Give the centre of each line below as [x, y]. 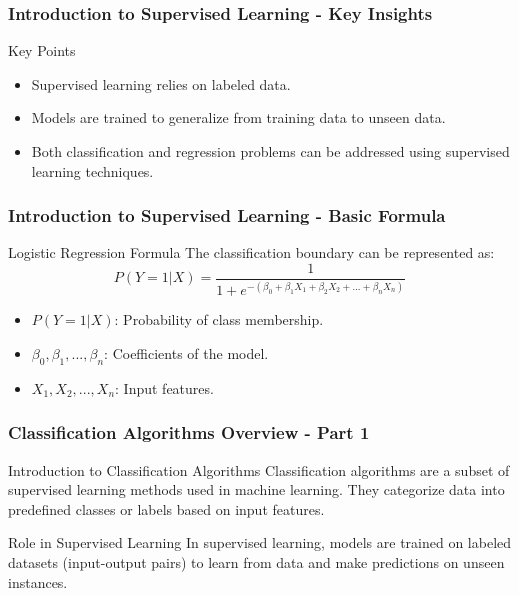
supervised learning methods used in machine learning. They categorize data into [256, 489]
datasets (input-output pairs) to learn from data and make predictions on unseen [256, 561]
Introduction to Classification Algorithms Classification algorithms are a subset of [259, 469]
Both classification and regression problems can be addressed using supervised [270, 151]
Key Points [42, 50]
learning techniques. [92, 170]
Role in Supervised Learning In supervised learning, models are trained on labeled [260, 542]
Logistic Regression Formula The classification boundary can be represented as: [251, 252]
